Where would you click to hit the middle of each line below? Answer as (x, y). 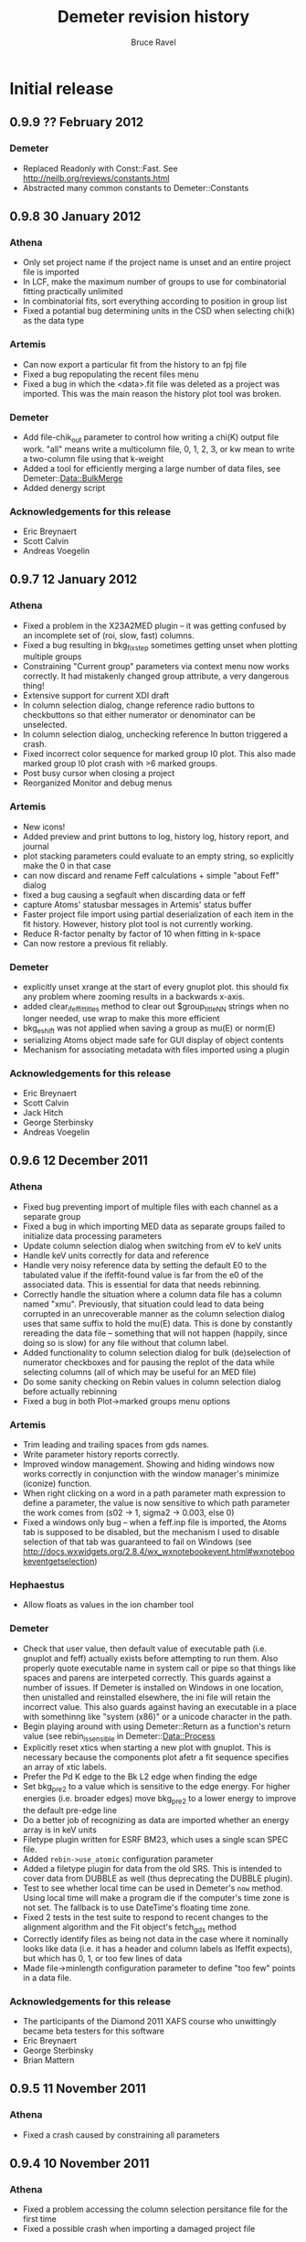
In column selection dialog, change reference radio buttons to (139, 705)
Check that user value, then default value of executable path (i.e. (145, 1649)
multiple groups (52, 657)
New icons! (44, 827)
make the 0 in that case (67, 865)
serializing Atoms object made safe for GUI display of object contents (153, 1040)
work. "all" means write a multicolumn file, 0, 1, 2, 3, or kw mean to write (158, 449)
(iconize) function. (57, 1483)
